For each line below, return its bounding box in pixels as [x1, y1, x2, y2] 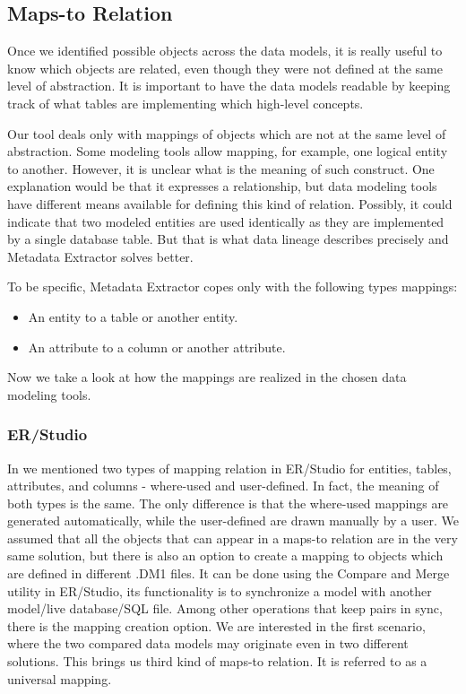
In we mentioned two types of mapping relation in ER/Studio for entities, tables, [7, 458, 452, 477]
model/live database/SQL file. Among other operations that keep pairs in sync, [7, 599, 443, 618]
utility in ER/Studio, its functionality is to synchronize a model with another [7, 581, 432, 600]
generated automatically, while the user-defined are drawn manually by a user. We [7, 511, 459, 530]
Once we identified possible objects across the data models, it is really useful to [7, 41, 443, 60]
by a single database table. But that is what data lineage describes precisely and [7, 230, 449, 248]
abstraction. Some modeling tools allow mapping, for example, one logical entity [7, 142, 448, 160]
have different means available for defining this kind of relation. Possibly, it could [7, 194, 453, 213]
